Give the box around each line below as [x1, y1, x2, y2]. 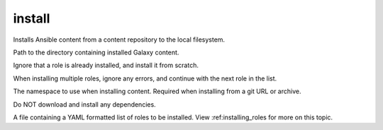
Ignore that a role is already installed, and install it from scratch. [13, 61, 199, 70]
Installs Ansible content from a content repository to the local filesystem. [13, 35, 226, 44]
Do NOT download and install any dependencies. [13, 100, 156, 109]
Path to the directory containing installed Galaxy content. [13, 48, 179, 57]
